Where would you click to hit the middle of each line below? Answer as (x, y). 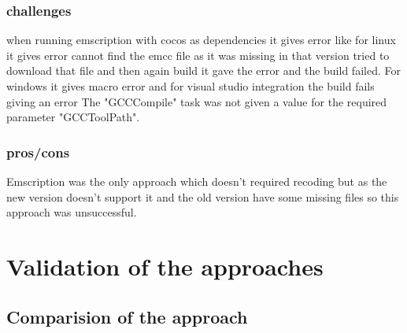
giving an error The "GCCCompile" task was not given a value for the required (197, 101)
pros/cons (38, 152)
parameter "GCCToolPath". (73, 117)
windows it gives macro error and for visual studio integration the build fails (191, 86)
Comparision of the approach (127, 316)
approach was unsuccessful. (72, 212)
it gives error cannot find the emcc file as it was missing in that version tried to (198, 55)
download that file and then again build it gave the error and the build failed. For (203, 70)
